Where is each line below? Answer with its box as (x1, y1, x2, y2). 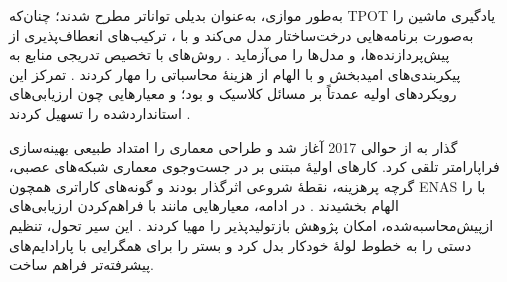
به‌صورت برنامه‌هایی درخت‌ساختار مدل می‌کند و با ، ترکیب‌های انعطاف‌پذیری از (9, 24, 474, 45)
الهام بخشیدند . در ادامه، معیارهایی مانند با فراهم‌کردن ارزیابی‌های (9, 195, 399, 216)
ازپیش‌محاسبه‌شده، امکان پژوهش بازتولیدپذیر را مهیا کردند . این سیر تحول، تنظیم (9, 214, 494, 235)
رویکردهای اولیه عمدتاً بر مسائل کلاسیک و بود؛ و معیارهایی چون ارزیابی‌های (9, 83, 457, 104)
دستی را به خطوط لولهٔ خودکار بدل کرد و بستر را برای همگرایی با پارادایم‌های (9, 234, 472, 255)
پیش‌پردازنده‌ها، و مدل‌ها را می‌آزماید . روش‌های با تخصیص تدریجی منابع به (9, 44, 450, 65)
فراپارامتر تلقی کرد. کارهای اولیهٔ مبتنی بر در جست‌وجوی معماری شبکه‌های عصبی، (9, 156, 500, 177)
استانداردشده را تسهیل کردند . (9, 102, 191, 123)
